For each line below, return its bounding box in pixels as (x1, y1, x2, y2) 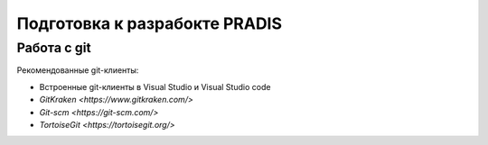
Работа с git (16, 40, 91, 56)
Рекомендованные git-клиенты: (16, 65, 139, 76)
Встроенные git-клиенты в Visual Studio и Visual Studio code (39, 81, 271, 92)
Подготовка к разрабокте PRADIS (16, 14, 283, 33)
